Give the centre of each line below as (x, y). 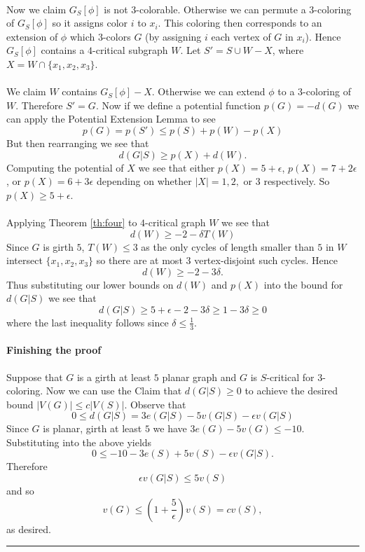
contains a (63, 50)
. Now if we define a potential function (178, 105)
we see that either (177, 167)
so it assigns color (90, 23)
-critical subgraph (130, 50)
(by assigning (173, 36)
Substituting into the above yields (79, 442)
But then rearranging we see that (78, 143)
